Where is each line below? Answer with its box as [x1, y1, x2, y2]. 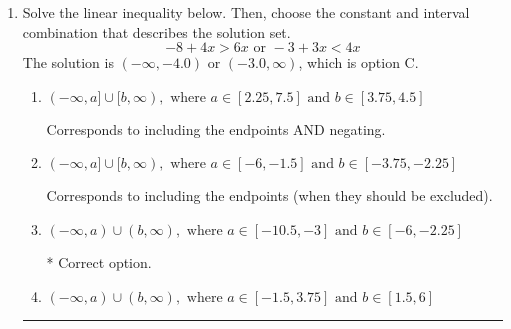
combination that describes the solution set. [22, 21, 291, 42]
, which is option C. [298, 52, 419, 73]
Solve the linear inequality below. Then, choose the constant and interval [22, 2, 470, 22]
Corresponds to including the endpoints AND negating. [46, 118, 386, 139]
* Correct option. [46, 251, 152, 272]
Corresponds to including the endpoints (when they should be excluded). [46, 185, 493, 206]
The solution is [22, 52, 114, 73]
